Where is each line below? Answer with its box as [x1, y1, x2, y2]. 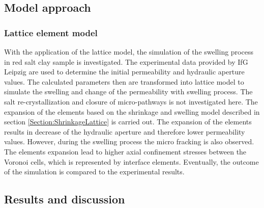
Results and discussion [4, 191, 125, 207]
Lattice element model [4, 26, 98, 39]
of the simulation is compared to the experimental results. [4, 166, 185, 177]
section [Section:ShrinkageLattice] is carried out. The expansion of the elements [4, 116, 252, 127]
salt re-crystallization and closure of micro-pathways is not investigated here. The [4, 96, 258, 107]
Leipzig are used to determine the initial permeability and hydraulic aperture [4, 66, 245, 77]
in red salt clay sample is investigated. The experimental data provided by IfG [4, 56, 248, 67]
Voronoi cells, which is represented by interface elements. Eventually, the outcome [4, 156, 259, 167]
